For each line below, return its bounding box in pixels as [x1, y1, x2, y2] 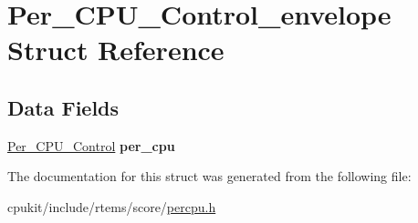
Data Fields [7, 93, 120, 121]
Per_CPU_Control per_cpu [7, 136, 175, 155]
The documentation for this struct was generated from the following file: [7, 167, 412, 186]
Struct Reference [7, 31, 225, 68]
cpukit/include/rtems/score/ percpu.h [7, 197, 216, 216]
